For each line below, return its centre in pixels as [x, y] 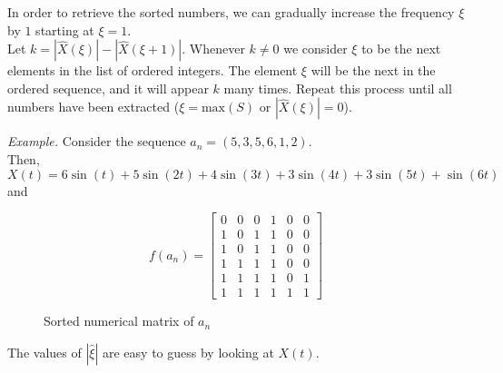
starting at [65, 29]
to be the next [401, 49]
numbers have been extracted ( [94, 107]
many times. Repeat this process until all [338, 88]
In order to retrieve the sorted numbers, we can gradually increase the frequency [231, 12]
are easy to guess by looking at [188, 352]
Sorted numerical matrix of [119, 321]
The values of [44, 352]
